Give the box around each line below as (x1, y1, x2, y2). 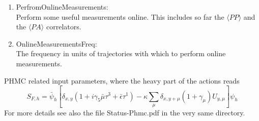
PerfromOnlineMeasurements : (16, 2, 108, 12)
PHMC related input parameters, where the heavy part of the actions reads (4, 75, 240, 86)
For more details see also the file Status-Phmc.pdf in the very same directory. (4, 107, 245, 117)
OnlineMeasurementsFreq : (16, 38, 97, 49)
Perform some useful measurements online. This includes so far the (16, 11, 224, 22)
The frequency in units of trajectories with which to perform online (16, 48, 226, 59)
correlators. (46, 21, 81, 32)
